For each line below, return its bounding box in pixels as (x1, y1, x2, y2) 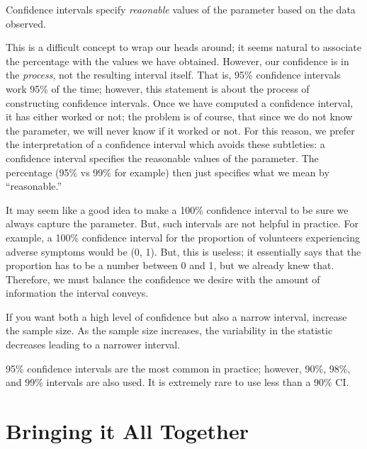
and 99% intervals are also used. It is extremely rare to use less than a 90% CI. (6, 375, 349, 390)
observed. (6, 16, 46, 30)
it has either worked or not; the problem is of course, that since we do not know (6, 109, 353, 124)
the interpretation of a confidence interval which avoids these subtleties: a (6, 137, 325, 152)
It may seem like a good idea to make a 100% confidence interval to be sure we (6, 202, 349, 217)
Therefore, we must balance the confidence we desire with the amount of (6, 271, 320, 286)
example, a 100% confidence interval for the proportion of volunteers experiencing (6, 229, 361, 244)
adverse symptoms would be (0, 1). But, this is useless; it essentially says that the (6, 244, 361, 258)
